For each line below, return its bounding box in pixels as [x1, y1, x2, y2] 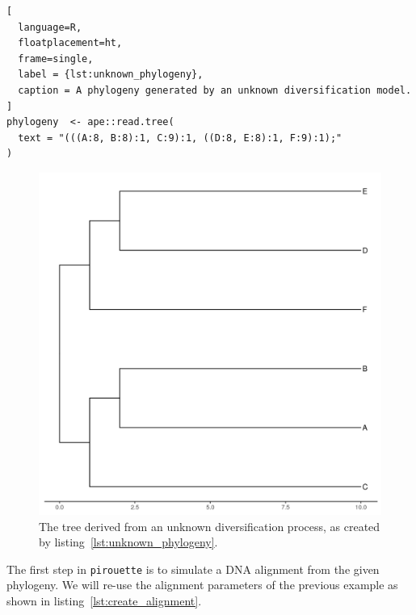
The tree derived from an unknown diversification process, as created [39, 517, 380, 534]
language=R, [18, 21, 82, 33]
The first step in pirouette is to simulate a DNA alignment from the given [6, 560, 380, 577]
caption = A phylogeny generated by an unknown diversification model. [18, 84, 412, 96]
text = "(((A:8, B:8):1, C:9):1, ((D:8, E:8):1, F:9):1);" [18, 132, 342, 144]
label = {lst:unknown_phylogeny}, [18, 69, 204, 81]
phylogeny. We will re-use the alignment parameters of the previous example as [6, 576, 398, 593]
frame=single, [18, 52, 94, 65]
